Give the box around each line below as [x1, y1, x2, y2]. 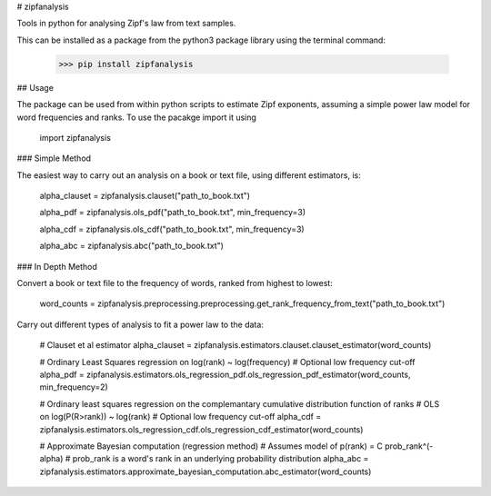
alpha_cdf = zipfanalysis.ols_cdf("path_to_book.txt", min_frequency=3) [39, 223, 305, 234]
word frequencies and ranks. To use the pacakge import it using [16, 112, 256, 123]
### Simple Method [16, 153, 91, 164]
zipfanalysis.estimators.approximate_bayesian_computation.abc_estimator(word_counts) [39, 466, 372, 477]
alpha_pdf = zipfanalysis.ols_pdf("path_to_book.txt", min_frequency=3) [39, 207, 306, 218]
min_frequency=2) [39, 382, 108, 392]
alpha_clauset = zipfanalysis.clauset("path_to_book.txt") [39, 191, 250, 202]
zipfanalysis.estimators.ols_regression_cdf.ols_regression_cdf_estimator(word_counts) [39, 423, 364, 435]
